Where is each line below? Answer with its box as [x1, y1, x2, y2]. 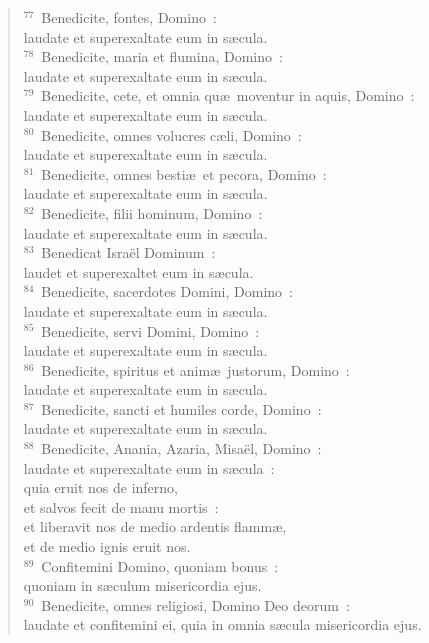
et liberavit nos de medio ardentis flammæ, [23, 516, 287, 537]
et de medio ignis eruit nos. [23, 536, 191, 557]
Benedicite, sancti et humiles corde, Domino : [41, 398, 322, 419]
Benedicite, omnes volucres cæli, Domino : [41, 124, 302, 145]
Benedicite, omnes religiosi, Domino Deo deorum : [41, 594, 350, 615]
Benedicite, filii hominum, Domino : [41, 202, 263, 223]
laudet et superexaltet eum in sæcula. [23, 261, 254, 282]
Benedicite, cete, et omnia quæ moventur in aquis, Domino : [41, 85, 415, 106]
